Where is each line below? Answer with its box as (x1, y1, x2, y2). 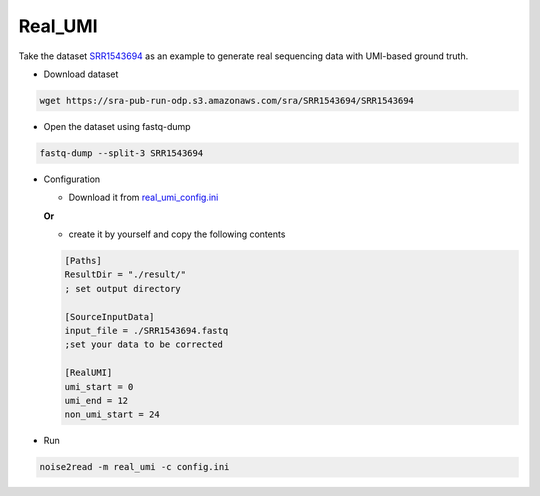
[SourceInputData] (64, 311, 155, 322)
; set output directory (64, 283, 182, 294)
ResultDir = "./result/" (64, 269, 187, 280)
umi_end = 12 (64, 395, 129, 406)
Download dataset (43, 68, 119, 80)
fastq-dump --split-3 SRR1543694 (39, 147, 204, 159)
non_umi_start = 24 (64, 409, 160, 420)
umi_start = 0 (64, 381, 134, 392)
